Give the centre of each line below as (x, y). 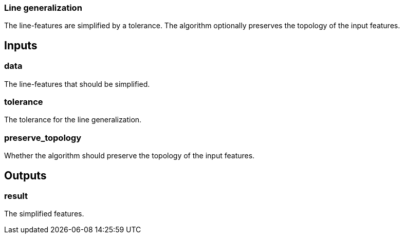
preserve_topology (43, 138)
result (16, 196)
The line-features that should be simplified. (77, 84)
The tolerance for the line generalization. (73, 120)
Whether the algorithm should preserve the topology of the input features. (130, 156)
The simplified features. (44, 214)
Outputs (25, 175)
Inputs (21, 45)
